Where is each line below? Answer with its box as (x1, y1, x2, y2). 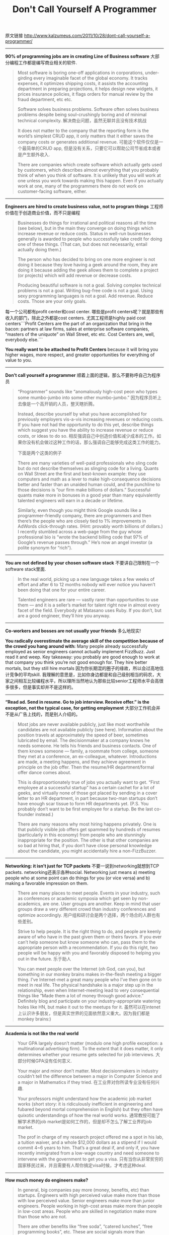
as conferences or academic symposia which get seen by (17, 896, 137, 902)
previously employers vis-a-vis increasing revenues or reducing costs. (17, 417, 164, 423)
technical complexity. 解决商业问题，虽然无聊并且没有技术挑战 (17, 117, 147, 124)
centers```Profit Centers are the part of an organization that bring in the (5, 321, 152, 327)
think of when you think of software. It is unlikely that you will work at (17, 172, 161, 178)
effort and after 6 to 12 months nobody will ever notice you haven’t (17, 582, 156, 588)
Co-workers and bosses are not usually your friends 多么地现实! (5, 628, 141, 634)
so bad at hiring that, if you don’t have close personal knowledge (17, 843, 152, 849)
